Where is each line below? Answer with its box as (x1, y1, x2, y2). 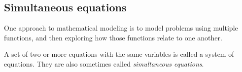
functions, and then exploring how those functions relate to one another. (4, 32, 222, 42)
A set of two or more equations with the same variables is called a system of (4, 49, 234, 59)
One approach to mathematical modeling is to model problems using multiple (4, 23, 238, 33)
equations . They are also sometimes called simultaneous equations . (4, 58, 204, 69)
